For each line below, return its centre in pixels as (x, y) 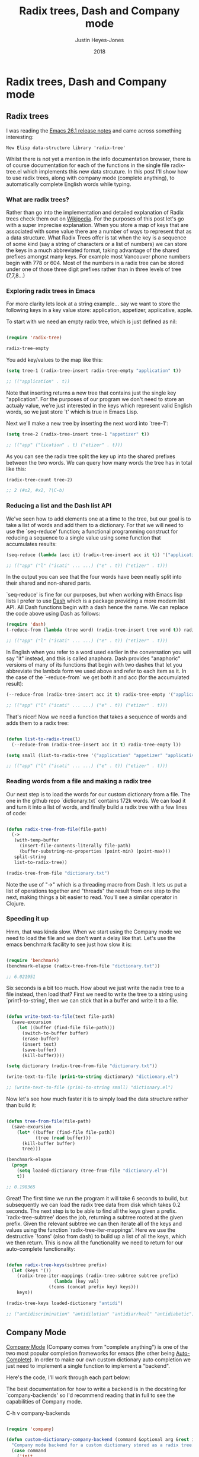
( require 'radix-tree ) (34, 338)
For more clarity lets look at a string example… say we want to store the (93, 304)
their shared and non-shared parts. (49, 583)
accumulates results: (32, 544)
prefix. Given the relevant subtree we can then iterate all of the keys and (94, 1223)
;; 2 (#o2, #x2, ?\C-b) (36, 491)
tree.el (14, 171)
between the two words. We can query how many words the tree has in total (99, 462)
